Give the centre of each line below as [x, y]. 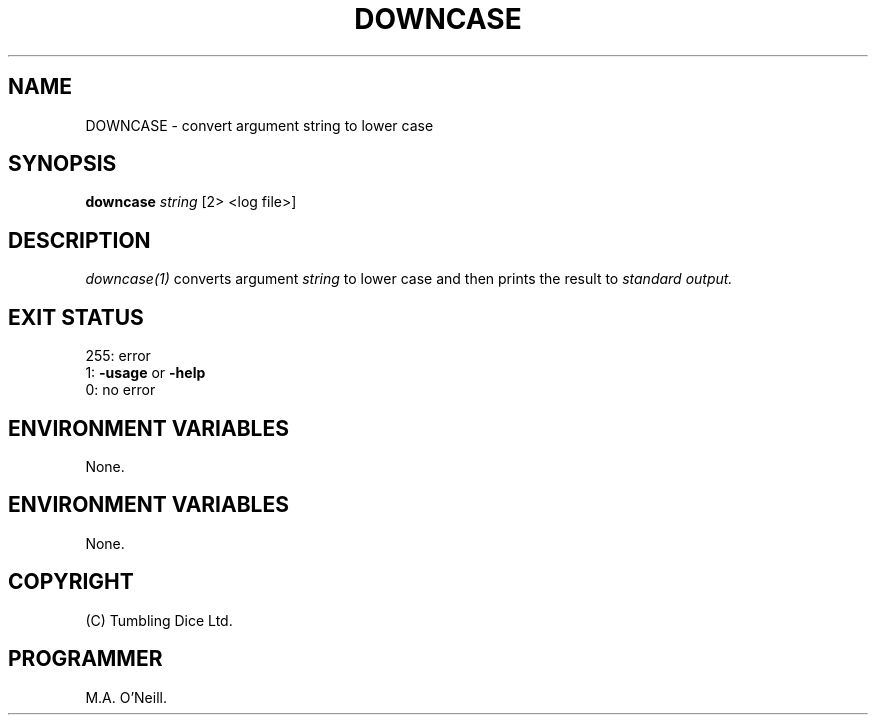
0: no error [120, 390]
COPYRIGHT [71, 582]
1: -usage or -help [145, 373]
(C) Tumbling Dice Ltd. [159, 620]
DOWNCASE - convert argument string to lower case [259, 125]
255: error [118, 356]
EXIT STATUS [76, 317]
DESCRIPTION [79, 240]
